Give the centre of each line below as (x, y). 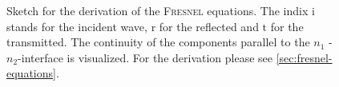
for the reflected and (209, 26)
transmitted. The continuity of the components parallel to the (158, 42)
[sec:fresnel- (304, 57)
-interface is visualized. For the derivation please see (145, 57)
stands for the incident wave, (77, 26)
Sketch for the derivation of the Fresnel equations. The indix (157, 10)
